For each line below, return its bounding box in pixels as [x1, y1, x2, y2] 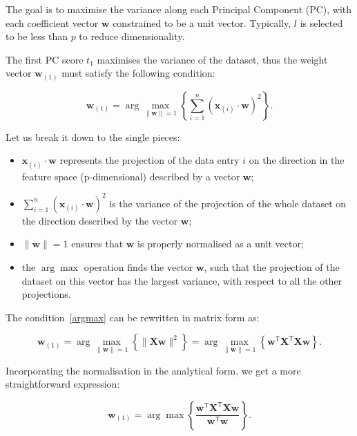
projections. [21, 287, 71, 301]
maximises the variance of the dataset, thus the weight [97, 52, 328, 66]
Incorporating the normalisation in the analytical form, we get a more [6, 363, 301, 377]
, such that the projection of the [204, 259, 340, 274]
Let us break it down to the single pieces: [6, 129, 180, 144]
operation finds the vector [84, 259, 193, 274]
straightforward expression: [6, 377, 120, 391]
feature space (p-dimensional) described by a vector [21, 169, 240, 183]
